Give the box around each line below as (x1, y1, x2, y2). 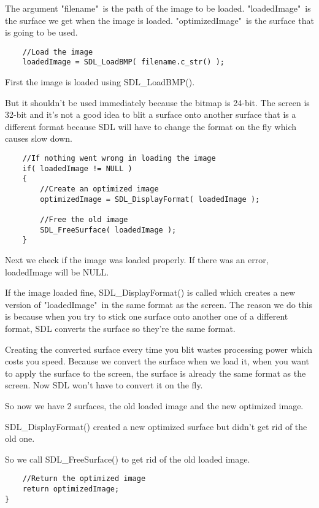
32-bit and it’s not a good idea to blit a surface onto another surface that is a (5, 108, 296, 121)
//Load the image (22, 47, 93, 56)
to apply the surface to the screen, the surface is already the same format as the (5, 366, 306, 379)
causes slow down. (5, 132, 72, 145)
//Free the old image (40, 215, 128, 224)
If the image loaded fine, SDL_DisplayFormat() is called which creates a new (5, 286, 296, 299)
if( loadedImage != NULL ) (22, 164, 133, 173)
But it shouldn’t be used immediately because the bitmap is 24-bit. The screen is (5, 96, 310, 109)
